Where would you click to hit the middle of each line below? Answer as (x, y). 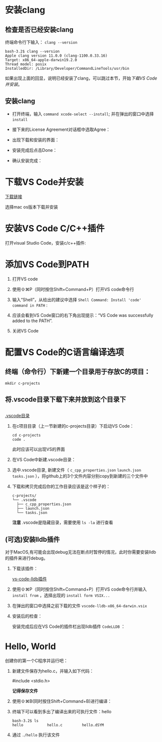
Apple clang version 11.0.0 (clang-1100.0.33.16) (56, 56)
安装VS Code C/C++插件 (55, 228)
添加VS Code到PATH (47, 264)
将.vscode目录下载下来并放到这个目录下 (66, 400)
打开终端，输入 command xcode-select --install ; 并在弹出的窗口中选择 (83, 114)
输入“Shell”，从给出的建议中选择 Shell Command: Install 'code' (77, 299)
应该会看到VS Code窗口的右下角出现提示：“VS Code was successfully (83, 315)
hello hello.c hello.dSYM (58, 725)
